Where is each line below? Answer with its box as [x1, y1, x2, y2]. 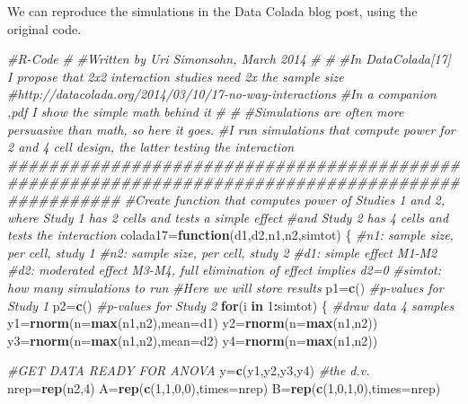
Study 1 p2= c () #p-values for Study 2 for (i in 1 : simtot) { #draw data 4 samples [7, 295, 455, 314]
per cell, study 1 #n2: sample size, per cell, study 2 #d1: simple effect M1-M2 [7, 242, 437, 261]
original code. [7, 19, 82, 38]
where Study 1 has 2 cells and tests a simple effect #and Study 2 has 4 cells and [7, 207, 449, 226]
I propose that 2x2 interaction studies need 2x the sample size [7, 66, 344, 85]
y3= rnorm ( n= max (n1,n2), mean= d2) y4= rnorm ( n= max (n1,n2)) [7, 330, 378, 349]
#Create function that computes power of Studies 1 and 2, [124, 189, 446, 208]
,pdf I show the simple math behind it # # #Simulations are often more [7, 101, 404, 120]
